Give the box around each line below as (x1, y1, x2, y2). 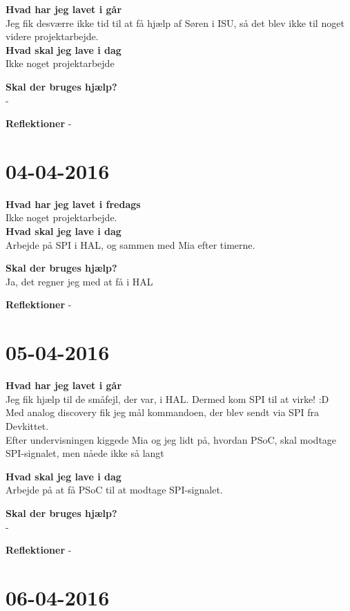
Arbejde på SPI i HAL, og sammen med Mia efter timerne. (6, 237, 255, 252)
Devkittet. (6, 418, 49, 433)
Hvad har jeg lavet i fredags (6, 196, 141, 211)
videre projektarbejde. (6, 29, 99, 44)
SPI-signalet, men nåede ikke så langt (6, 446, 164, 460)
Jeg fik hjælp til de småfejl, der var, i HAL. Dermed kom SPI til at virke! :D (6, 391, 329, 406)
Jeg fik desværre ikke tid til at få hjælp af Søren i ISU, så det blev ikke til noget (6, 15, 344, 30)
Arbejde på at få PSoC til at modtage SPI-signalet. (6, 482, 223, 497)
